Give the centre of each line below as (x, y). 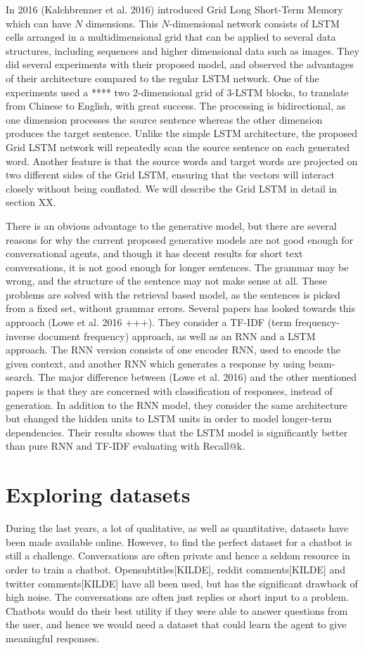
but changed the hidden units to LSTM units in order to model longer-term (169, 418)
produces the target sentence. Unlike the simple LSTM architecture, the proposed (182, 133)
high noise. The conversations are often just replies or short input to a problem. (177, 597)
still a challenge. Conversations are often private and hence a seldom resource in (178, 555)
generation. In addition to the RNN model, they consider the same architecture (177, 404)
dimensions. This (122, 23)
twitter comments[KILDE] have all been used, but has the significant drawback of (182, 583)
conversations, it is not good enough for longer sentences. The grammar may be (177, 267)
